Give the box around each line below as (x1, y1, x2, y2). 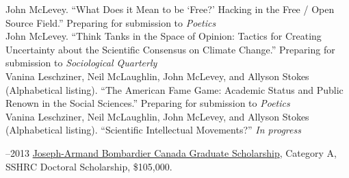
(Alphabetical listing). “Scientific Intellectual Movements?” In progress (5, 123, 301, 137)
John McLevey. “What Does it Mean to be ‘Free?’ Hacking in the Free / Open (5, 2, 335, 16)
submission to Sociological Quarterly (5, 55, 157, 70)
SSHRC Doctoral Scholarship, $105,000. (5, 159, 172, 173)
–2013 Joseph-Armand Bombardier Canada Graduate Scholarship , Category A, (5, 145, 337, 160)
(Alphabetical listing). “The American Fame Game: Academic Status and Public (5, 82, 344, 97)
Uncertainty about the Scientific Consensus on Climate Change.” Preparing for (5, 42, 335, 56)
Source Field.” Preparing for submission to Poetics (5, 15, 216, 29)
